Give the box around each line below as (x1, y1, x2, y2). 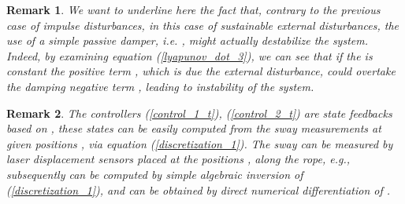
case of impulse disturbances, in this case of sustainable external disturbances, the (6, 16, 399, 33)
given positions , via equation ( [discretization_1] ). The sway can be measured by (6, 135, 393, 151)
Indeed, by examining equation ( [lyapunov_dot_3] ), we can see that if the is (6, 47, 373, 64)
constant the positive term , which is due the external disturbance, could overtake (6, 63, 396, 79)
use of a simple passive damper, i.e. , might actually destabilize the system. (6, 32, 368, 49)
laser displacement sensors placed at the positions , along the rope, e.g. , (6, 151, 351, 167)
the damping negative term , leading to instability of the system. (6, 78, 314, 94)
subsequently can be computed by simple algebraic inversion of (6, 166, 303, 182)
